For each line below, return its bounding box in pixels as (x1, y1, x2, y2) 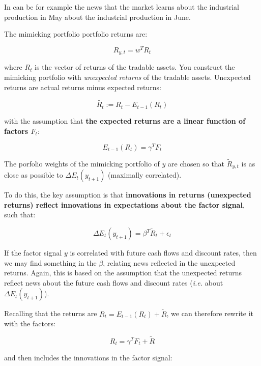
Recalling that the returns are (4, 308, 97, 319)
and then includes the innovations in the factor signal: (4, 352, 172, 363)
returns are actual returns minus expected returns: (4, 81, 161, 92)
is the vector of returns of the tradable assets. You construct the (35, 62, 235, 72)
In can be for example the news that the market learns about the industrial (4, 2, 239, 12)
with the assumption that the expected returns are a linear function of (4, 116, 246, 126)
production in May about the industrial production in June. (4, 11, 191, 22)
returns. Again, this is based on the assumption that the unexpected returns (4, 267, 242, 278)
